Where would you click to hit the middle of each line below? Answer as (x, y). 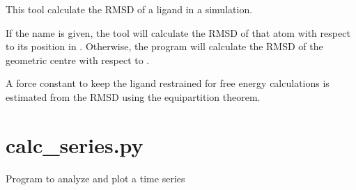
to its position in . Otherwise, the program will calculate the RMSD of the (164, 46)
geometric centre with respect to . (78, 60)
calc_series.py (75, 144)
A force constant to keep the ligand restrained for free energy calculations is (168, 83)
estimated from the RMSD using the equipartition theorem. (133, 96)
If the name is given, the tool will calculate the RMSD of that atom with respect (178, 32)
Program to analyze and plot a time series (95, 178)
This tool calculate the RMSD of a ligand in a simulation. (129, 9)
